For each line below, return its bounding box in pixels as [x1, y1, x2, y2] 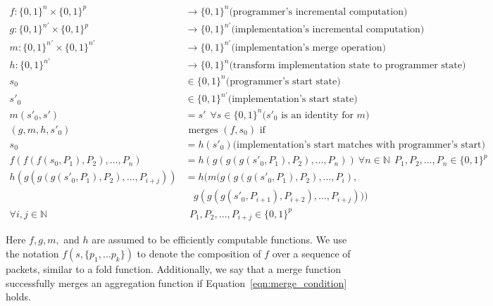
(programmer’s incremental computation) [229, 6, 408, 17]
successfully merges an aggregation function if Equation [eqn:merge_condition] [6, 275, 347, 290]
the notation [6, 246, 59, 260]
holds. [6, 289, 31, 304]
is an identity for [281, 110, 354, 120]
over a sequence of [272, 246, 351, 260]
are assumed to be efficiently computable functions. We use [92, 232, 347, 247]
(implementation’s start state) [227, 94, 358, 105]
